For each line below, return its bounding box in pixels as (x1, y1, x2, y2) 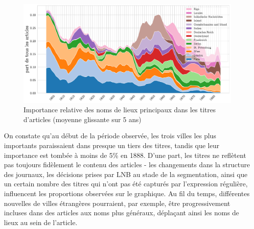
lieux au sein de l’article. (4, 217, 77, 227)
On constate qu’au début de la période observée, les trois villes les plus (4, 130, 216, 141)
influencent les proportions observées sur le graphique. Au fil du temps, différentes (4, 188, 250, 198)
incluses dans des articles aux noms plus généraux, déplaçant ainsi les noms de (4, 207, 239, 218)
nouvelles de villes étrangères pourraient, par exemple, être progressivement (4, 198, 231, 208)
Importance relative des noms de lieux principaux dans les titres (23, 104, 216, 115)
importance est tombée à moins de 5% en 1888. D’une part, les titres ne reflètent (4, 150, 246, 160)
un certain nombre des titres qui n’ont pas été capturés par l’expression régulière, (4, 178, 248, 189)
